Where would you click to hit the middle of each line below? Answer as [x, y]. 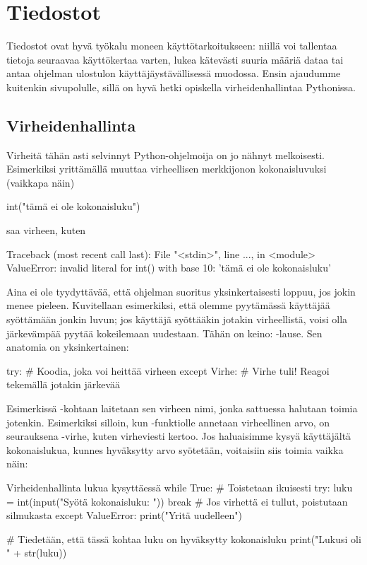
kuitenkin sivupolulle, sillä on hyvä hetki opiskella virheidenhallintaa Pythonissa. [181, 87]
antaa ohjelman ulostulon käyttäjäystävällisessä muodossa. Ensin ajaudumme [174, 73]
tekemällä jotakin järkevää [64, 384]
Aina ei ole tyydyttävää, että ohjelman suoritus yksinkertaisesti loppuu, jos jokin [181, 291]
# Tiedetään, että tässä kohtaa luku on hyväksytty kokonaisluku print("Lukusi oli [184, 538]
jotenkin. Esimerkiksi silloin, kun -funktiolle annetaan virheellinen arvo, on [168, 422]
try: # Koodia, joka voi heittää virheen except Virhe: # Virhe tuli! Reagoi [168, 370]
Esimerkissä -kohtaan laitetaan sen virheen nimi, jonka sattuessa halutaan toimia [182, 408]
